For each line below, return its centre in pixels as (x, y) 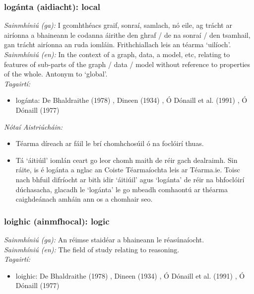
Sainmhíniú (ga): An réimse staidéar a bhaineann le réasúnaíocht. (104, 239)
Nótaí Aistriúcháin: (33, 126)
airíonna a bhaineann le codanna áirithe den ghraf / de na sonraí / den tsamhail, (127, 35)
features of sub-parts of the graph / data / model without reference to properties (127, 64)
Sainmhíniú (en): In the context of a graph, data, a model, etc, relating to (117, 54)
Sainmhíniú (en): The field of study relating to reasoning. (92, 249)
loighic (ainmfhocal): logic (57, 221)
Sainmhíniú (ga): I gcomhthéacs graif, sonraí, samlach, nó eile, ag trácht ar (118, 25)
